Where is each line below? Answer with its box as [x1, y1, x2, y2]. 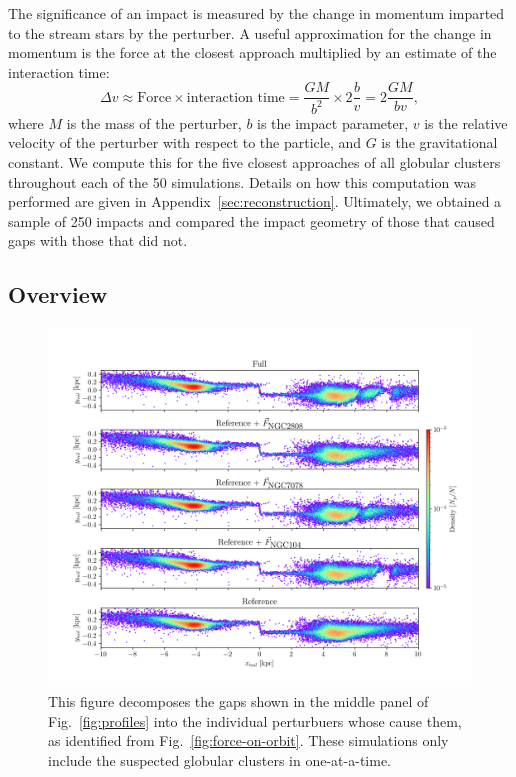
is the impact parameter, [257, 112, 409, 133]
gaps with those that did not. [8, 230, 188, 251]
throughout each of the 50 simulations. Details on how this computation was [8, 171, 477, 192]
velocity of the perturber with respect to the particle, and [8, 132, 362, 153]
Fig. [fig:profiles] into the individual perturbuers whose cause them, [48, 710, 462, 731]
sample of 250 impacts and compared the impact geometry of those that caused [8, 210, 495, 231]
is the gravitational [381, 132, 498, 153]
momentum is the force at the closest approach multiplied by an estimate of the [8, 42, 497, 63]
